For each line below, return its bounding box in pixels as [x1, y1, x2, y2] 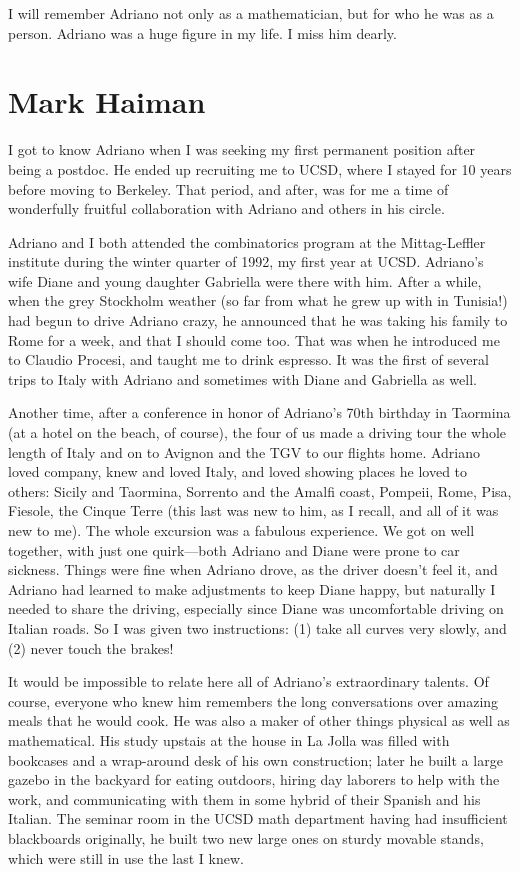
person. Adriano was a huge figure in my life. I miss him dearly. [8, 22, 397, 43]
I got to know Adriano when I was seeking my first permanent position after [8, 139, 476, 160]
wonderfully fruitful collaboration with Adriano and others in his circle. [8, 198, 445, 219]
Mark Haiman [8, 81, 206, 122]
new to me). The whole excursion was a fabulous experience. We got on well [8, 520, 475, 540]
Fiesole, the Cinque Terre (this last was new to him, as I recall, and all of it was [8, 500, 499, 521]
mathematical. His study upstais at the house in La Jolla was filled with [8, 729, 450, 750]
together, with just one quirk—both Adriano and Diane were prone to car [8, 539, 460, 560]
